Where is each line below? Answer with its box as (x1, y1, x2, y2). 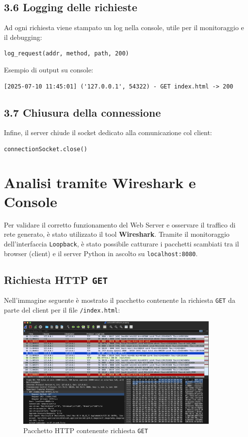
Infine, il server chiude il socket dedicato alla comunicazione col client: (4, 127, 212, 138)
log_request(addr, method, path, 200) (4, 50, 129, 57)
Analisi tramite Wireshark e (4, 172, 196, 192)
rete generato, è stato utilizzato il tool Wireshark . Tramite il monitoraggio (4, 229, 230, 239)
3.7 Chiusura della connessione (4, 105, 161, 120)
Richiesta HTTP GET (4, 272, 108, 287)
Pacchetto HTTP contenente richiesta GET (23, 425, 148, 436)
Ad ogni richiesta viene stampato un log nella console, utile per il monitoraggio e (4, 22, 244, 33)
